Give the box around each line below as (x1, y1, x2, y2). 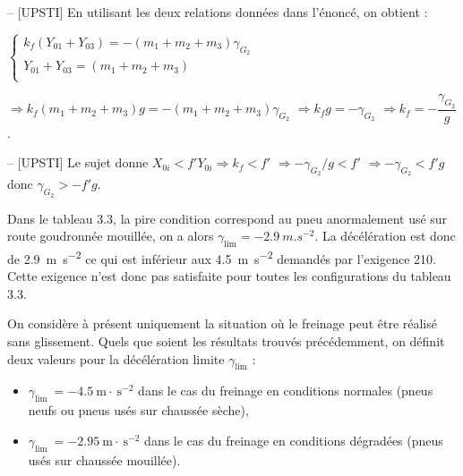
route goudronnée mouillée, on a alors (7, 226, 214, 245)
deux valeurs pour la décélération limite (7, 349, 225, 368)
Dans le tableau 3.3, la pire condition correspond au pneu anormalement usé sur (7, 208, 448, 227)
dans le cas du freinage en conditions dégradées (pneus (144, 430, 443, 449)
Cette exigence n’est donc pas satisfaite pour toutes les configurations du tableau (7, 267, 451, 285)
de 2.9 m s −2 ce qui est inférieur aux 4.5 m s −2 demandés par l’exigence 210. (7, 247, 436, 268)
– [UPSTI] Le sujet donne (7, 153, 149, 172)
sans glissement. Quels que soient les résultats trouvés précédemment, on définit (7, 332, 445, 351)
